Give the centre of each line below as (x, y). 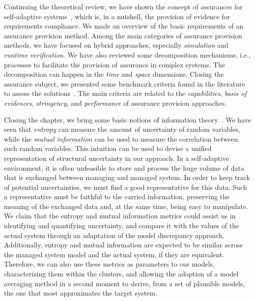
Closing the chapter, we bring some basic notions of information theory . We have (127, 119)
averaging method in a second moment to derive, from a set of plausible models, (125, 283)
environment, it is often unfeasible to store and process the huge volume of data (124, 167)
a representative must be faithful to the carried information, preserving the (117, 196)
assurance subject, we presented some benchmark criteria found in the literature (125, 83)
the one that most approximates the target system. (81, 293)
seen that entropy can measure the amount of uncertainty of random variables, (122, 129)
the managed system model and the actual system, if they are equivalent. (114, 254)
